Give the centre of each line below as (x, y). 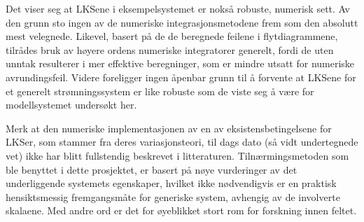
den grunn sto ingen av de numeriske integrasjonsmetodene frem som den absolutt (182, 22)
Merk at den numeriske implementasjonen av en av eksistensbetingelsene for (169, 128)
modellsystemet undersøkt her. (71, 105)
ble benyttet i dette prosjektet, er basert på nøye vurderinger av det (152, 169)
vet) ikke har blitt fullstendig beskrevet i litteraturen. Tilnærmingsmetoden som (177, 155)
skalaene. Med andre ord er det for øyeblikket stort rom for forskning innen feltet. (181, 210)
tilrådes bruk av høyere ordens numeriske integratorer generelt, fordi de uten (170, 49)
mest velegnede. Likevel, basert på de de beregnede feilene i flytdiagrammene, (172, 36)
